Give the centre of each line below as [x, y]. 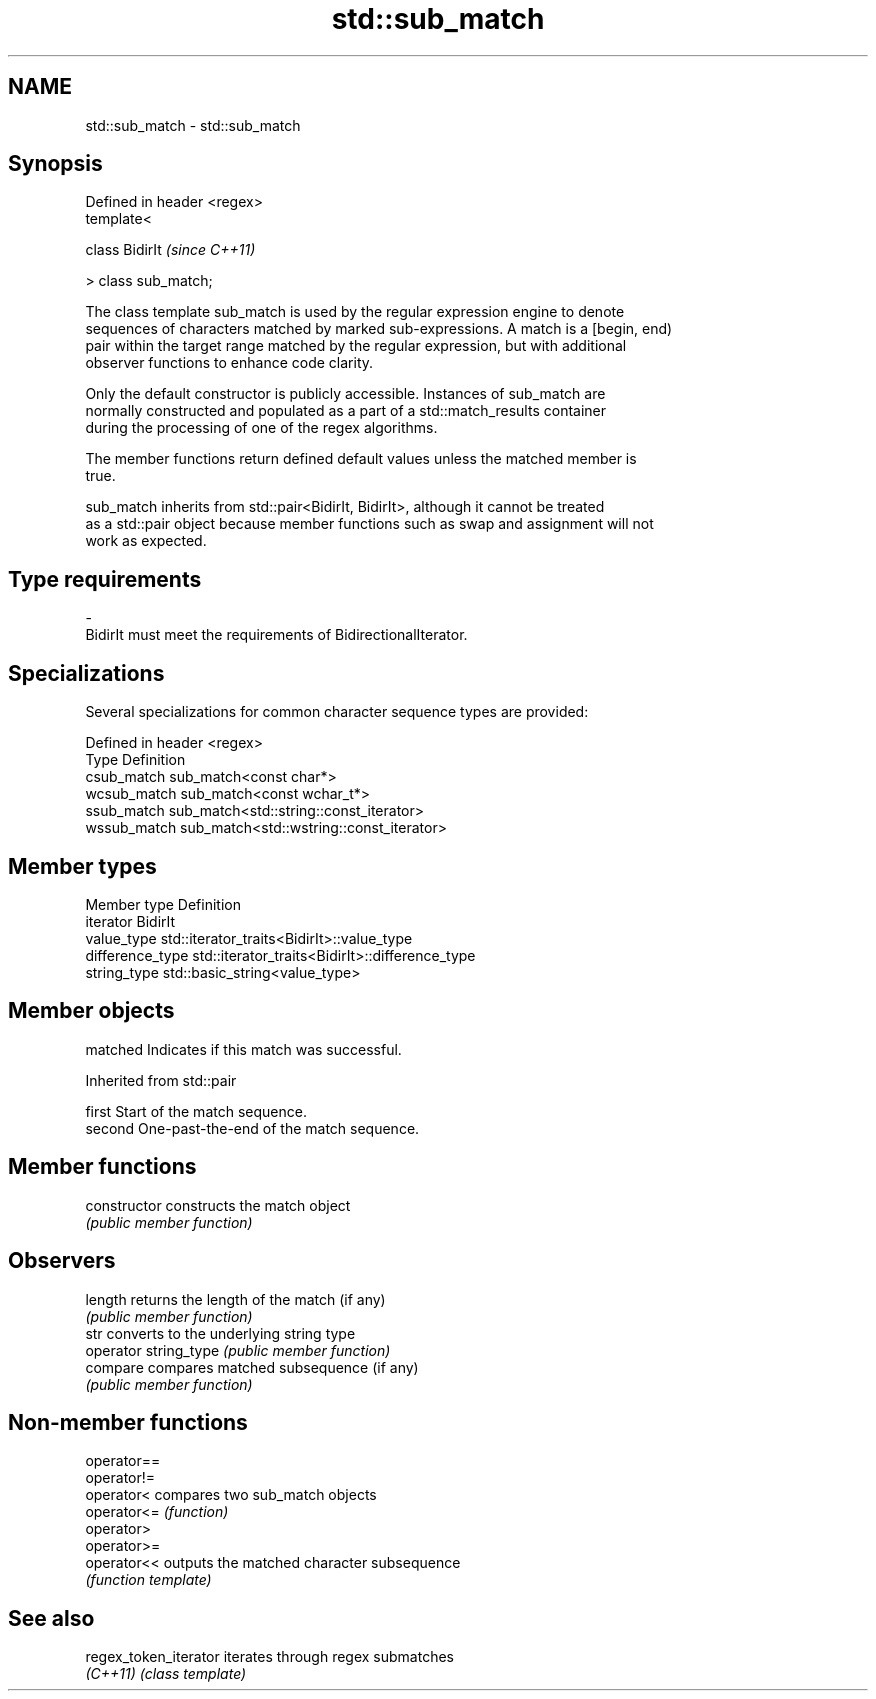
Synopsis [55, 164]
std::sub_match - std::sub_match [193, 125]
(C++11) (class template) [166, 1674]
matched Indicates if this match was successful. [243, 1049]
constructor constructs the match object [218, 1205]
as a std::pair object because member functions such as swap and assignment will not [369, 524]
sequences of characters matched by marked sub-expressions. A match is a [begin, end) [379, 329]
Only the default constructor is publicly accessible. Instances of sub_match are [345, 394]
